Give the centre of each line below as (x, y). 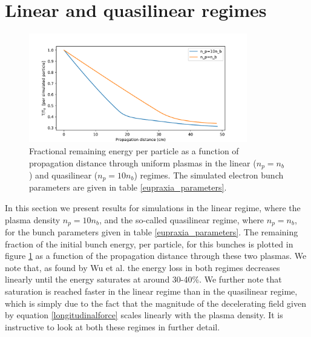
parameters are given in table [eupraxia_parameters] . (128, 187)
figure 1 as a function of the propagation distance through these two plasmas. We (156, 256)
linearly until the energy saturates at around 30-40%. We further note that (143, 279)
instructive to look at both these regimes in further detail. (113, 326)
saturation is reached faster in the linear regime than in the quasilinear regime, (151, 291)
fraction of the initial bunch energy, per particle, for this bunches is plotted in (149, 244)
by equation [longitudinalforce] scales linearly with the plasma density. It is (144, 315)
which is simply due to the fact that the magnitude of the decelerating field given (155, 303)
